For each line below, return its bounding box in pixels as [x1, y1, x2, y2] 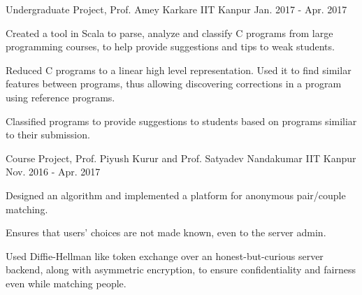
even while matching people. [6, 275, 126, 290]
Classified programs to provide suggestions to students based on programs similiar [6, 113, 357, 128]
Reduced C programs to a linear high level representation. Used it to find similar [6, 62, 352, 77]
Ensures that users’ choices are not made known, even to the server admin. [6, 225, 326, 240]
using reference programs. [6, 89, 115, 104]
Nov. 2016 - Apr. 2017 [6, 164, 101, 179]
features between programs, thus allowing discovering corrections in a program [6, 76, 342, 91]
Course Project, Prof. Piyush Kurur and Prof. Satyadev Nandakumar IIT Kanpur [6, 150, 356, 165]
